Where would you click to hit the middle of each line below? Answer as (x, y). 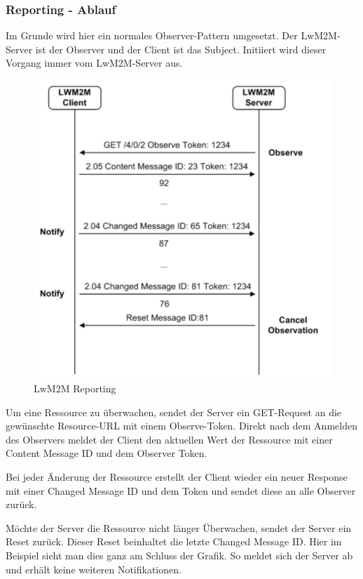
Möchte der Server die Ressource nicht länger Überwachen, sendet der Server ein (179, 527)
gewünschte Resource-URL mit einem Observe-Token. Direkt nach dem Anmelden (181, 426)
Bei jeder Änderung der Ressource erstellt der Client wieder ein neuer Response (177, 477)
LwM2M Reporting (75, 388)
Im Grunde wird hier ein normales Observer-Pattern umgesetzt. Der (152, 35)
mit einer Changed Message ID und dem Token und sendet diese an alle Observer (181, 490)
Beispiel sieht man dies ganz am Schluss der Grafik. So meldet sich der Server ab (179, 555)
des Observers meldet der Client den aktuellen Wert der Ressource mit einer (169, 439)
